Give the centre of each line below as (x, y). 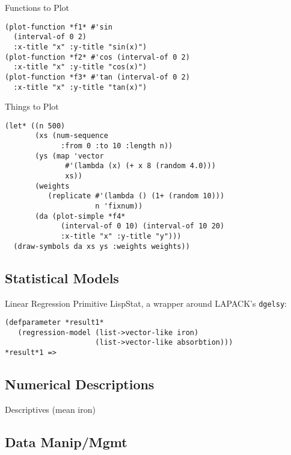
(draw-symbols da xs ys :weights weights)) (102, 246)
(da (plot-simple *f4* (80, 216)
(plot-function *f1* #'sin (59, 27)
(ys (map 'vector (69, 156)
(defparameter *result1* (54, 323)
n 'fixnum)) (119, 206)
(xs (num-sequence (72, 136)
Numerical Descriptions (80, 384)
